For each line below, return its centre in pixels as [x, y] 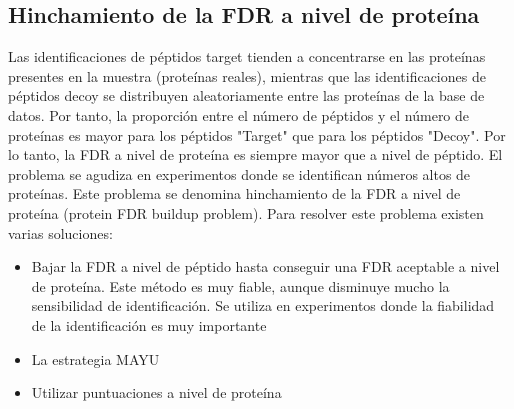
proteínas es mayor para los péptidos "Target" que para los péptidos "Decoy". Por [257, 134]
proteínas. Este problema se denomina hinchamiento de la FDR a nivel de [234, 193]
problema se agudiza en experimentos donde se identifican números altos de [239, 173]
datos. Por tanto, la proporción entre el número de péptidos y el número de [239, 114]
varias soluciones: [60, 232]
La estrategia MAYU [95, 358]
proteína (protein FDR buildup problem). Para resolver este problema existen [246, 212]
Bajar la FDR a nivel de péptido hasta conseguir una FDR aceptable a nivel [265, 266]
